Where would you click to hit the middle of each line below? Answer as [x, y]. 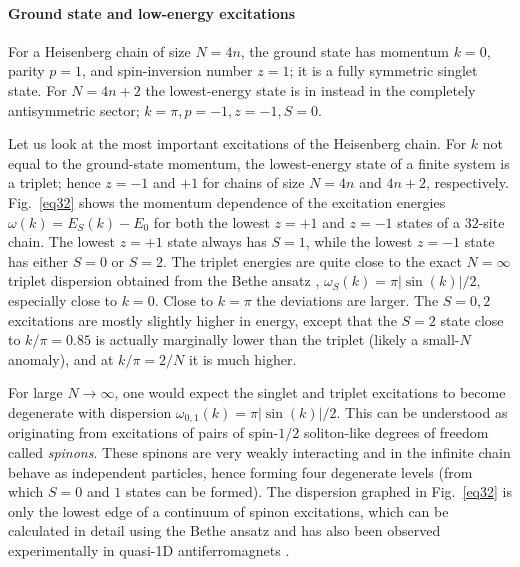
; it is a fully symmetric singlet [383, 70]
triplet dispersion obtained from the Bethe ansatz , [164, 280]
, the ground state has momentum [345, 50]
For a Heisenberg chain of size [99, 50]
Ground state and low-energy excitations [152, 12]
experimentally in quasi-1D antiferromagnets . [149, 549]
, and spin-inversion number [167, 70]
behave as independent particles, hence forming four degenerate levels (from [240, 471]
